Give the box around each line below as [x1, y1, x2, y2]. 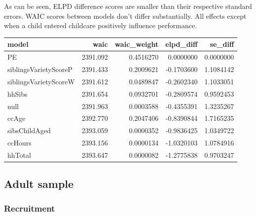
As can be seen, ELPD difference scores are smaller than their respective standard [4, 1, 252, 11]
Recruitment [4, 202, 55, 214]
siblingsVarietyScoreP [7, 64, 73, 74]
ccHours [7, 138, 32, 148]
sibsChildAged [7, 125, 51, 136]
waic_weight [114, 39, 159, 49]
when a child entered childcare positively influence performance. [4, 20, 197, 31]
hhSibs [7, 88, 28, 99]
